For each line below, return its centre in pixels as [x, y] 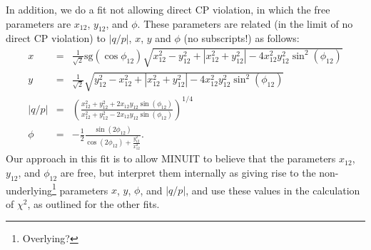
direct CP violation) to [56, 38]
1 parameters [80, 189]
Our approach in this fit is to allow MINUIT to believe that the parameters [171, 158]
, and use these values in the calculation [273, 190]
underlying [29, 190]
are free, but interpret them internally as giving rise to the [188, 172]
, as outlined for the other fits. [93, 203]
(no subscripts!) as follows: [242, 38]
